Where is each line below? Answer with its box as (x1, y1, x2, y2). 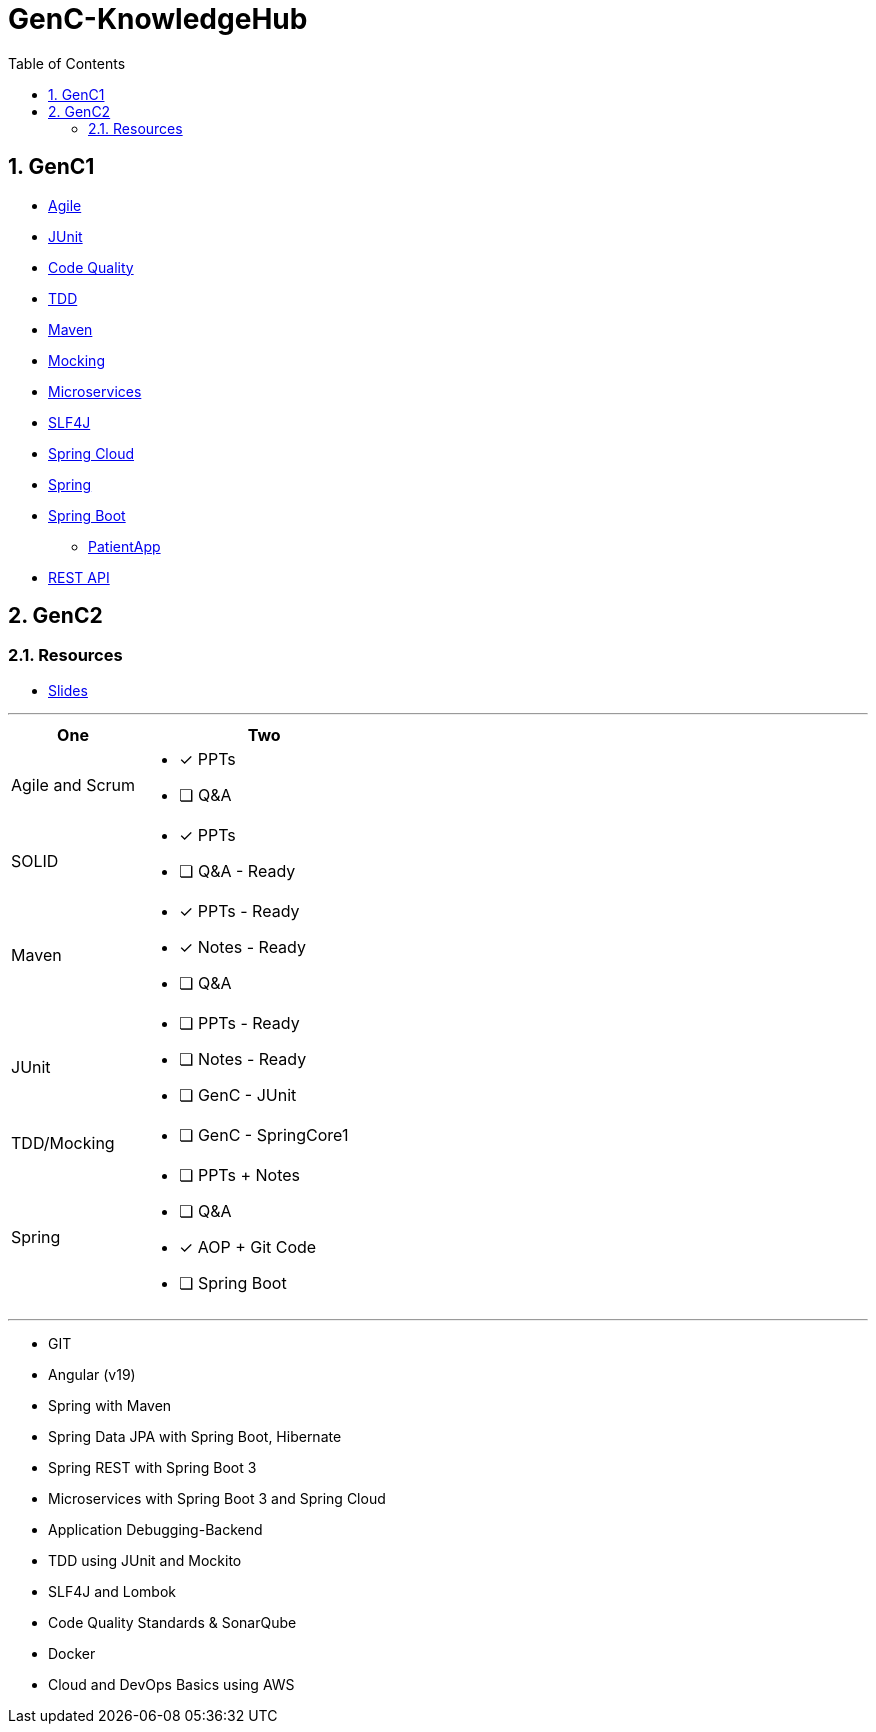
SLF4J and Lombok (48, 1582, 177, 1600)
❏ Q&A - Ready (179, 860, 296, 881)
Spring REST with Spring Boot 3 (48, 1458, 257, 1476)
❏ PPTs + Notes (179, 1164, 301, 1185)
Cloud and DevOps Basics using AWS (48, 1675, 295, 1693)
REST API (48, 568, 110, 586)
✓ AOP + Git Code (179, 1236, 317, 1257)
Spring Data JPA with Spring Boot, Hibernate (48, 1427, 342, 1445)
